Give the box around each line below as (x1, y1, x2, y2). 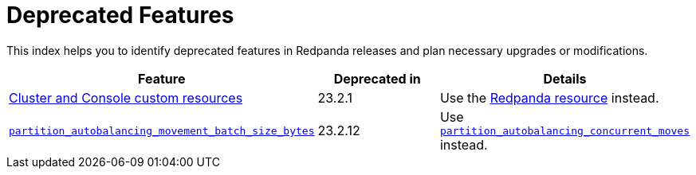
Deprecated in (333, 70, 421, 87)
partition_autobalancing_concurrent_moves (439, 124, 690, 137)
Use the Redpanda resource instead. (439, 89, 659, 106)
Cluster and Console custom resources (9, 89, 243, 106)
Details (543, 70, 587, 87)
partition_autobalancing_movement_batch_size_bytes (9, 124, 315, 137)
